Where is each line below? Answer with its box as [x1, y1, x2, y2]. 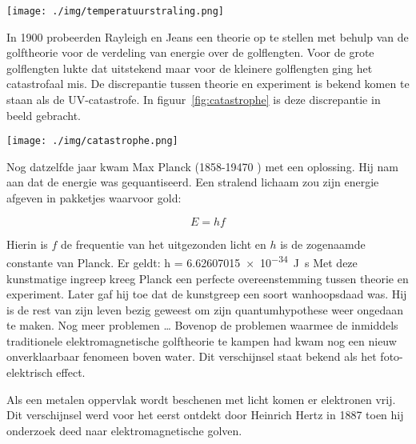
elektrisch [6, 364, 53, 381]
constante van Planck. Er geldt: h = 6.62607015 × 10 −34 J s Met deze [6, 252, 358, 270]
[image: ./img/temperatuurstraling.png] [6, 6, 225, 17]
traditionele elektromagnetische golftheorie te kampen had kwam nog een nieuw [6, 332, 397, 349]
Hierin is [6, 235, 48, 252]
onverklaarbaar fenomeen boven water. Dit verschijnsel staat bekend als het [6, 348, 377, 365]
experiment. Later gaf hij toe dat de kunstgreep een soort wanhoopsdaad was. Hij [6, 286, 407, 302]
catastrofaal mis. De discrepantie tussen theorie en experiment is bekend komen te [6, 75, 410, 92]
